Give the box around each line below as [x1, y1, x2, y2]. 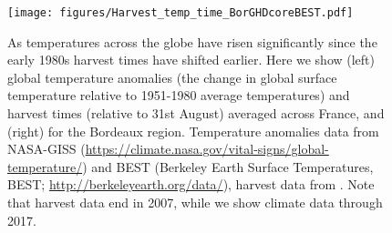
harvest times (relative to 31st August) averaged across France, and [7, 104, 385, 123]
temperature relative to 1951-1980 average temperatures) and [7, 86, 350, 105]
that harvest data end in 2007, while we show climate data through [7, 193, 383, 211]
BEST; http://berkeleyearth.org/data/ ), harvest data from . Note [7, 175, 375, 194]
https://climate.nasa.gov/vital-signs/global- [85, 139, 329, 158]
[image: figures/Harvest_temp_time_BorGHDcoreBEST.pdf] [7, 6, 354, 19]
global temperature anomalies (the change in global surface [7, 67, 337, 86]
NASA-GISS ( [7, 139, 86, 158]
